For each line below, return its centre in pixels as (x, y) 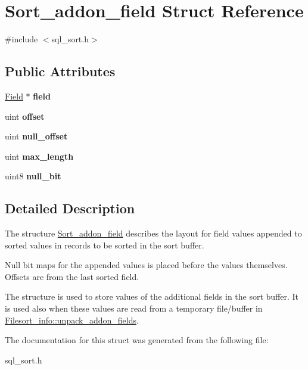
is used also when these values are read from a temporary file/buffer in (134, 308)
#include (21, 39)
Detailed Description (70, 208)
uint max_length (39, 156)
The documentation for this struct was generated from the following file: (137, 340)
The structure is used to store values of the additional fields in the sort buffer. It (152, 296)
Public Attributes (60, 71)
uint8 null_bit (33, 176)
